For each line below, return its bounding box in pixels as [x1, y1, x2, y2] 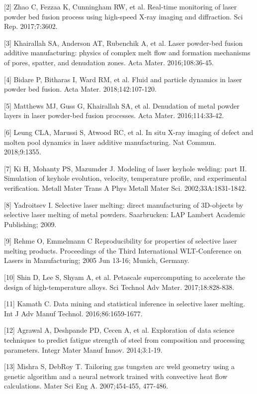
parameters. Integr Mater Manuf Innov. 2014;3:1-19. [4, 344, 163, 355]
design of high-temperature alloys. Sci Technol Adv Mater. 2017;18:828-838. [4, 281, 235, 292]
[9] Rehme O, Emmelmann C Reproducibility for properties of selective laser [4, 236, 237, 246]
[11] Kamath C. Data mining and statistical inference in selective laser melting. [4, 298, 246, 309]
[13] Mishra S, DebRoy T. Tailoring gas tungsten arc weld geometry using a [4, 361, 235, 372]
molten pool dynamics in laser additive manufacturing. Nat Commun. [4, 136, 216, 147]
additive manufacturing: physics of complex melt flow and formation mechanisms [4, 47, 251, 58]
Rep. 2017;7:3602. [4, 21, 58, 31]
